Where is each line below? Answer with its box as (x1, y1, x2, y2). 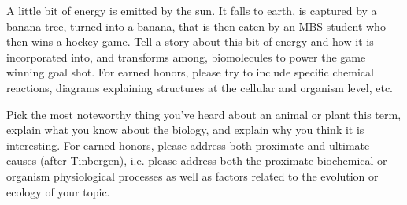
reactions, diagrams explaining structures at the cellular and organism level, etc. (6, 79, 394, 95)
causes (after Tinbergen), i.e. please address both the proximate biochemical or (6, 152, 387, 169)
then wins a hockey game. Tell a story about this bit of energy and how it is (6, 33, 374, 50)
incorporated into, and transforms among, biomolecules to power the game (6, 48, 366, 65)
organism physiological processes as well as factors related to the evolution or (6, 167, 379, 184)
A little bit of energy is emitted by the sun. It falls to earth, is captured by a (6, 2, 377, 18)
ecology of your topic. (6, 183, 110, 199)
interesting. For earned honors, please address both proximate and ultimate (6, 136, 370, 153)
